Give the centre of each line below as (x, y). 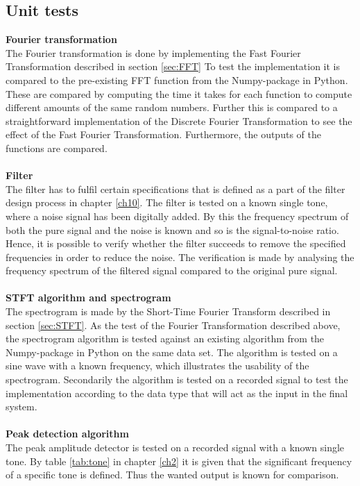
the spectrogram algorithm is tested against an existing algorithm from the (165, 338)
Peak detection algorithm (67, 434)
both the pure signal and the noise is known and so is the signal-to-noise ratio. (172, 229)
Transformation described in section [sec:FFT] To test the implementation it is (173, 66)
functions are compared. (57, 148)
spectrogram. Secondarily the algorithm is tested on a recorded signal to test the (177, 379)
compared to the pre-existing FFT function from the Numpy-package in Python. (177, 79)
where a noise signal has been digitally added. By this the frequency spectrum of (177, 216)
